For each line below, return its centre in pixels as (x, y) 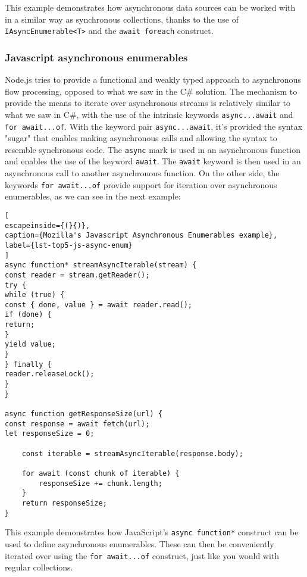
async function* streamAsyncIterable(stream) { (101, 265)
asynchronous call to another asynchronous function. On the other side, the (142, 173)
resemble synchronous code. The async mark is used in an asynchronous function (153, 149)
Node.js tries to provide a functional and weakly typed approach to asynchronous (153, 79)
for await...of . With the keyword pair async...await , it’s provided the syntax (154, 126)
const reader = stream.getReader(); (77, 275)
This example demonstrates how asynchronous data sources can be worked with (150, 7)
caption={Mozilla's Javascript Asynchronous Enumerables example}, (141, 236)
